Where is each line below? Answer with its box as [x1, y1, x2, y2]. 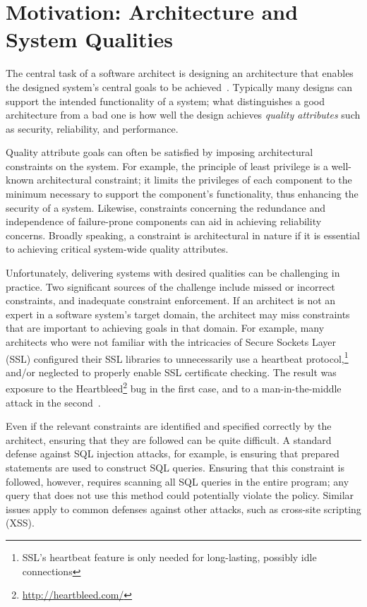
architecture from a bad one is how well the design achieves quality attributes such [6, 107, 361, 122]
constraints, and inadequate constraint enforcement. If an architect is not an [6, 293, 336, 308]
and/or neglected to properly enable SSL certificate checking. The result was [6, 364, 337, 379]
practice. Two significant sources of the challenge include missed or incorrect [6, 279, 335, 294]
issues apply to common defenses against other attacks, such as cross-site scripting [6, 501, 361, 516]
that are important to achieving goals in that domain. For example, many [6, 320, 325, 335]
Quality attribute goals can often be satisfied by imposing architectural [6, 145, 313, 160]
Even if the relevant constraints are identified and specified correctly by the [6, 419, 332, 433]
